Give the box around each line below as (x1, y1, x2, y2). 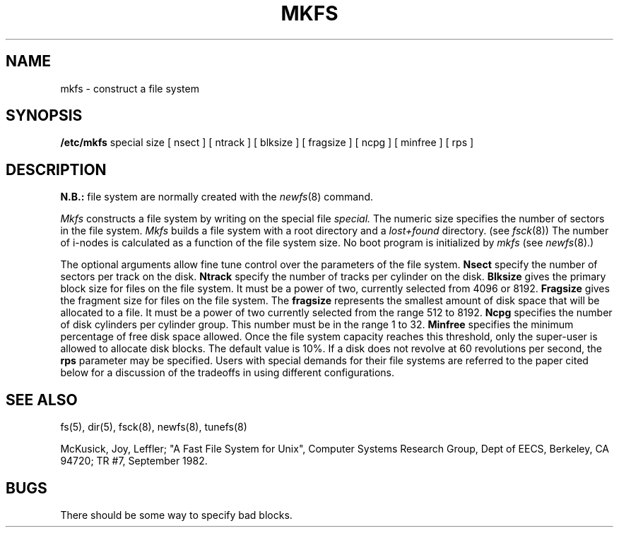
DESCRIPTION (6, 160, 107, 179)
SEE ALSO (6, 390, 78, 409)
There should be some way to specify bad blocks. (60, 508, 293, 521)
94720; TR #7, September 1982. (60, 455, 208, 467)
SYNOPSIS (6, 107, 83, 125)
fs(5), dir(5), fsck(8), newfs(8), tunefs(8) (60, 421, 247, 433)
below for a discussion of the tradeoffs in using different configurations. (60, 366, 395, 379)
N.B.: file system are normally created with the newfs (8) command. (60, 191, 373, 203)
